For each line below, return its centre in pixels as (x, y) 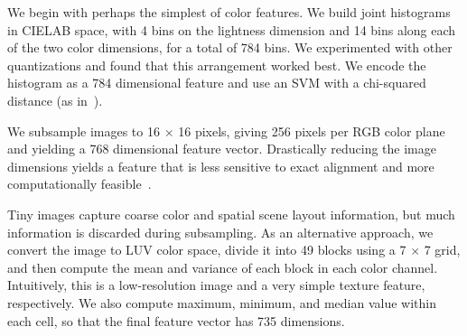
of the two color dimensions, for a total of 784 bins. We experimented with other (230, 47)
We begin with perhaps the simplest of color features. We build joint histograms (229, 12)
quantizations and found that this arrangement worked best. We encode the (217, 65)
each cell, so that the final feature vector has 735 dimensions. (176, 320)
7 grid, (442, 250)
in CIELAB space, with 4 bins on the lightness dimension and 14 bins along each (232, 29)
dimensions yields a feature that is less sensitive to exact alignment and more (221, 166)
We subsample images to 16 (84, 131)
